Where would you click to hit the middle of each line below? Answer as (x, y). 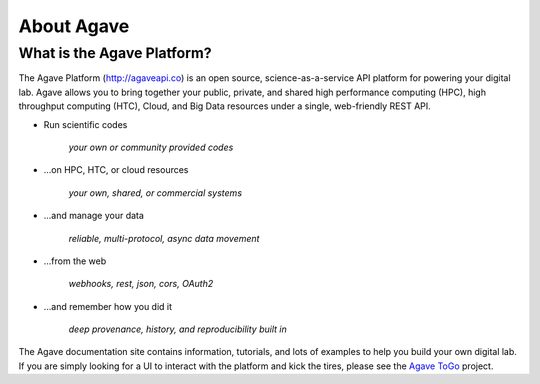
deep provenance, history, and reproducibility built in (177, 329)
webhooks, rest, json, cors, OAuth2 (141, 284)
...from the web (75, 261)
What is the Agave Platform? (115, 53)
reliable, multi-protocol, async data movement (164, 238)
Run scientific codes (85, 124)
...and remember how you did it (108, 306)
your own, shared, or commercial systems (155, 192)
